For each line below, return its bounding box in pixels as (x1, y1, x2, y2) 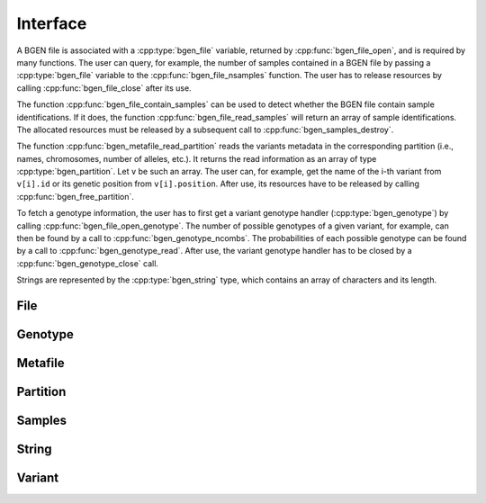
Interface (16, 13, 87, 33)
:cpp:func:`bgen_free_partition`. (16, 191, 135, 202)
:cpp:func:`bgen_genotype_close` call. (16, 257, 159, 269)
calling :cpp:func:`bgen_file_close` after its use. (16, 82, 193, 94)
